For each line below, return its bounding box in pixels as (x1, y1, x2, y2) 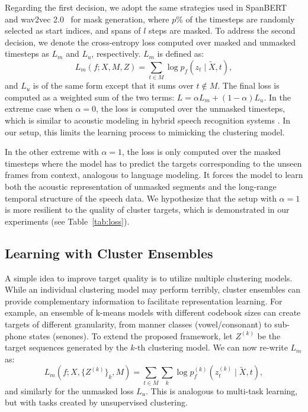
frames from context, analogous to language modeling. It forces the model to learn (5, 168, 303, 181)
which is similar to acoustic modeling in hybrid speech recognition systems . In (5, 114, 291, 126)
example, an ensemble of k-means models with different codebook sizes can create (5, 306, 301, 319)
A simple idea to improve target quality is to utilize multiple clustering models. (5, 271, 293, 284)
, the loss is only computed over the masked (122, 145, 281, 158)
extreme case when (5, 102, 73, 115)
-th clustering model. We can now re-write (134, 341, 288, 353)
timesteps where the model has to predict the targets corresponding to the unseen (5, 157, 302, 169)
